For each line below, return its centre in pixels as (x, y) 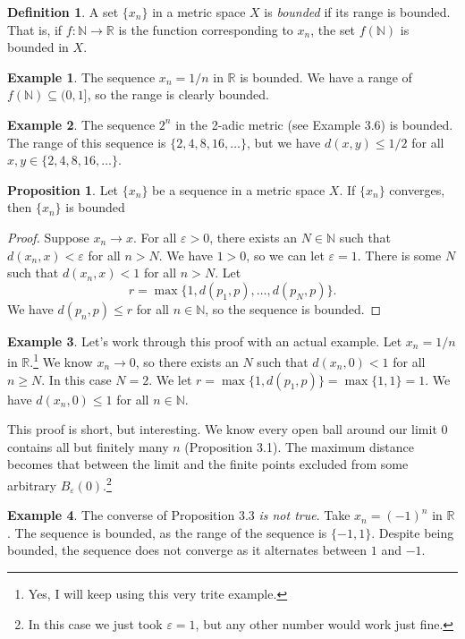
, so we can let (285, 255)
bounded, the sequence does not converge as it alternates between (187, 550)
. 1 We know (61, 360)
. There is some (399, 255)
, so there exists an (187, 361)
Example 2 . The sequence (81, 124)
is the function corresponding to (206, 29)
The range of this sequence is (87, 142)
